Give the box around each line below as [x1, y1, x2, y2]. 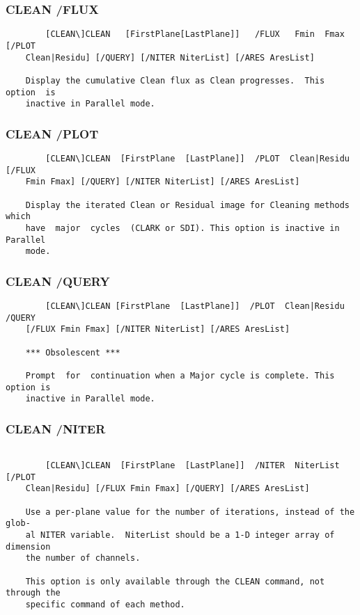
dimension [6, 541, 51, 552]
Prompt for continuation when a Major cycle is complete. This [25, 371, 335, 381]
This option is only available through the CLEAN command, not [25, 576, 325, 586]
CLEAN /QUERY [6, 272, 110, 289]
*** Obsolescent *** [25, 347, 120, 358]
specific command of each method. [25, 599, 185, 609]
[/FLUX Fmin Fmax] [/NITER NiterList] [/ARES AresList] [25, 324, 290, 335]
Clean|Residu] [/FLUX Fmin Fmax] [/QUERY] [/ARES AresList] [25, 484, 310, 494]
